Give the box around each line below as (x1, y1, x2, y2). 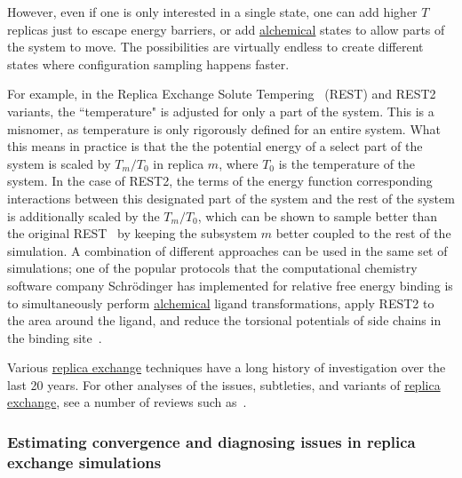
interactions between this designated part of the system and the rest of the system (7, 188, 455, 207)
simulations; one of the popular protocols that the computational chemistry (7, 259, 418, 277)
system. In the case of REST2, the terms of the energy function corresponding (7, 171, 433, 190)
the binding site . (7, 328, 102, 347)
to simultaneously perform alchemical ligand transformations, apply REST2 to (7, 293, 434, 312)
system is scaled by (7, 154, 111, 172)
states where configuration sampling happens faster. (7, 54, 290, 73)
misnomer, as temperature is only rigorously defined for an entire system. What (7, 119, 442, 138)
